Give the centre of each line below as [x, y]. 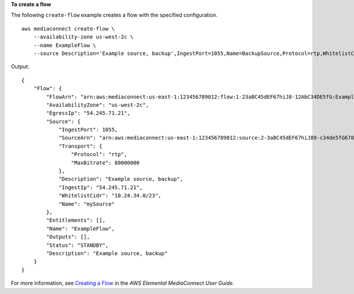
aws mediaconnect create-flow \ [68, 29]
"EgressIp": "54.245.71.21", [88, 113]
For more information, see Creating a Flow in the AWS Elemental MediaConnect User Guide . [122, 283]
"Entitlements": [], [76, 220]
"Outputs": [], [68, 237]
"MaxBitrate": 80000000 [105, 163]
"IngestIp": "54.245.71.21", [101, 187]
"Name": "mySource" [87, 204]
